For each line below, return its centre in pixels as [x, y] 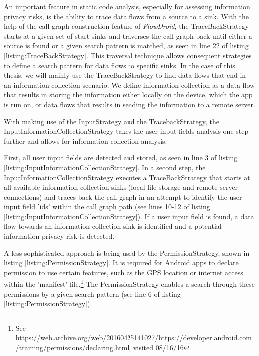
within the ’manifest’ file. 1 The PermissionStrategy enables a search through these [129, 283]
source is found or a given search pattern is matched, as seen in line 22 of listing [126, 46]
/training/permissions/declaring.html [72, 347]
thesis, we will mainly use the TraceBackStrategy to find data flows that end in [125, 75]
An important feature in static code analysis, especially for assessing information [127, 6]
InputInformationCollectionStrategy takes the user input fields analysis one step [126, 131]
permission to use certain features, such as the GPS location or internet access [124, 272]
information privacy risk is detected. [59, 236]
